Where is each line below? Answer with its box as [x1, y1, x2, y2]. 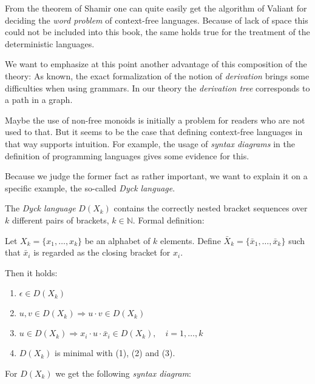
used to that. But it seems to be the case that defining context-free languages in [5, 125, 303, 138]
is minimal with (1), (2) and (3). [55, 346, 175, 359]
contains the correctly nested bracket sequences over [113, 202, 308, 214]
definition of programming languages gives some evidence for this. [5, 149, 249, 162]
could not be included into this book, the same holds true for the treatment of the [5, 25, 310, 38]
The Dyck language [5, 202, 76, 214]
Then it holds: [5, 266, 58, 279]
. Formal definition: [132, 213, 205, 226]
